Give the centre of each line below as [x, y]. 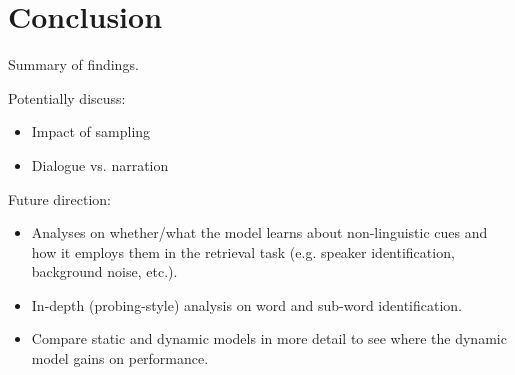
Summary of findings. [73, 64]
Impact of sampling [91, 131]
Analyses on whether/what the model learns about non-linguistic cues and [259, 232]
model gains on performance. [120, 358]
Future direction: [59, 198]
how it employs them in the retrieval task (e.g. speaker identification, [243, 251]
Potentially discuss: [67, 97]
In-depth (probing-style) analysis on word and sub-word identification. [247, 304]
